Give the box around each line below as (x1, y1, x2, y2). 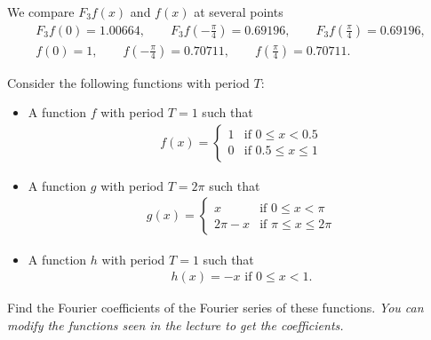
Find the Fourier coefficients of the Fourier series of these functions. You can (7, 298, 424, 317)
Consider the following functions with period (7, 73, 250, 91)
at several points (194, 3, 283, 20)
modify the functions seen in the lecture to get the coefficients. (7, 315, 344, 334)
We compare (7, 3, 75, 20)
